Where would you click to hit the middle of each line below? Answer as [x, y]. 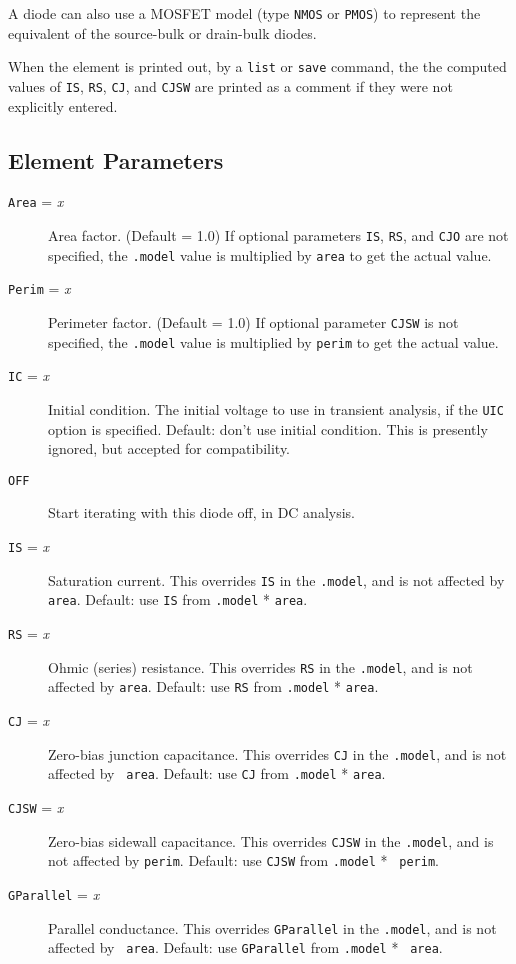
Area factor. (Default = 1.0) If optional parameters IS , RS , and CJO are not [278, 235]
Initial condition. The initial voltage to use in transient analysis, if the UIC [276, 408]
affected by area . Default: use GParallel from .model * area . [245, 947]
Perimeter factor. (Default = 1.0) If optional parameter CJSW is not [253, 321]
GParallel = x [54, 893]
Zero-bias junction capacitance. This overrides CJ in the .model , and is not [277, 753]
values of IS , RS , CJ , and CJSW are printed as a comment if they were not [230, 85]
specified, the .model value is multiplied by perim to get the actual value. [273, 341]
